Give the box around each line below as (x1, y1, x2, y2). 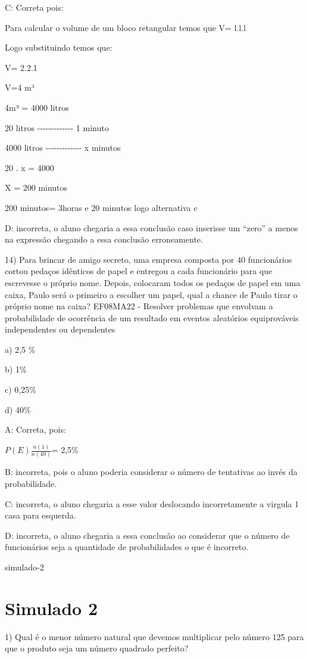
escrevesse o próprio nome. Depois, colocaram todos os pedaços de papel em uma (5, 276, 301, 288)
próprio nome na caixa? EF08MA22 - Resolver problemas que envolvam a (5, 300, 273, 312)
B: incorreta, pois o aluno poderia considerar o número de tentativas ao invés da (5, 465, 298, 478)
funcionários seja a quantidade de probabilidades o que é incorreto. (5, 541, 249, 553)
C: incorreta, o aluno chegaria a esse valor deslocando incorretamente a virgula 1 (5, 497, 299, 510)
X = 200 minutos (5, 181, 68, 194)
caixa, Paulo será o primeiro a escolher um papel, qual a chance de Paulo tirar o (5, 288, 298, 300)
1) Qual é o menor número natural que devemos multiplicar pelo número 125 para (5, 630, 304, 643)
